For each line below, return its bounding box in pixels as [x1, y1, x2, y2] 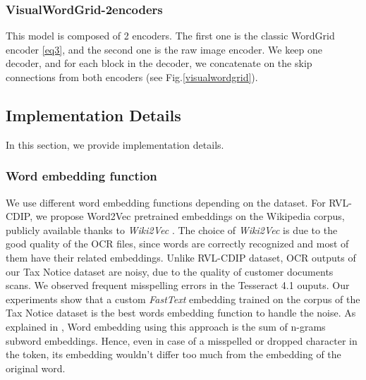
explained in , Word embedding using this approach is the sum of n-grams [6, 319, 326, 333]
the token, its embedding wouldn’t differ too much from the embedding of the [6, 347, 341, 362]
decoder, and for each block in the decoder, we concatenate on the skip [6, 56, 312, 71]
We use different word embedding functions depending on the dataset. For [6, 195, 326, 209]
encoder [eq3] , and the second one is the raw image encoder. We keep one [6, 42, 323, 56]
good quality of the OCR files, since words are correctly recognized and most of [6, 236, 349, 251]
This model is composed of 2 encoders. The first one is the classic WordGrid [6, 28, 335, 43]
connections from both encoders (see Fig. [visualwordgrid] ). [6, 70, 258, 84]
